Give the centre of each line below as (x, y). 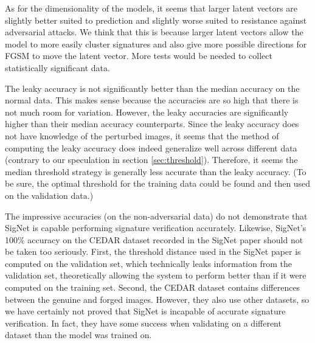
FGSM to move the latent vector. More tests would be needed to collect (139, 56)
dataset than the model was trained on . (78, 335)
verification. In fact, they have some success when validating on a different (143, 323)
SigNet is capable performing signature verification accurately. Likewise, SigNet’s (156, 228)
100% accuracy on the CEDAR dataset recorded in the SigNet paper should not (154, 239)
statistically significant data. (57, 67)
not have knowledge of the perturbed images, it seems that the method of (142, 135)
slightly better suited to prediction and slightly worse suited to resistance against (156, 20)
